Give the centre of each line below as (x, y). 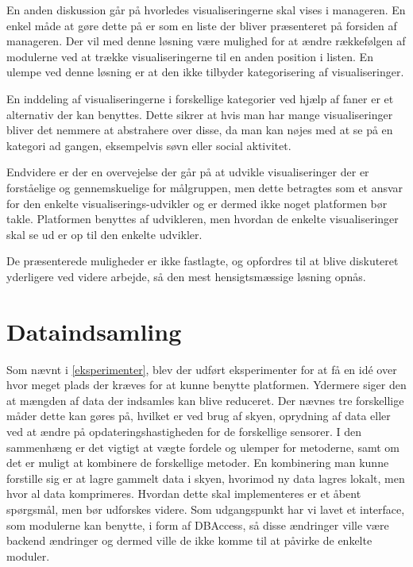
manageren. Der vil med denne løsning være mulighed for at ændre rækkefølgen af (206, 41)
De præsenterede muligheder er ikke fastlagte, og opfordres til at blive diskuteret (203, 261)
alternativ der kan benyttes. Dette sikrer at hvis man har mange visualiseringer (200, 114)
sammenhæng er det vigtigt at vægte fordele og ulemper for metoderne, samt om (203, 447)
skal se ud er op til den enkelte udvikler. (104, 234)
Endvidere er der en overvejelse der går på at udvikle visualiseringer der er (188, 172)
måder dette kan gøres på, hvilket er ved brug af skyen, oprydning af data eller (199, 416)
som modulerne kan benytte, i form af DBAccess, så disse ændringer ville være (198, 525)
